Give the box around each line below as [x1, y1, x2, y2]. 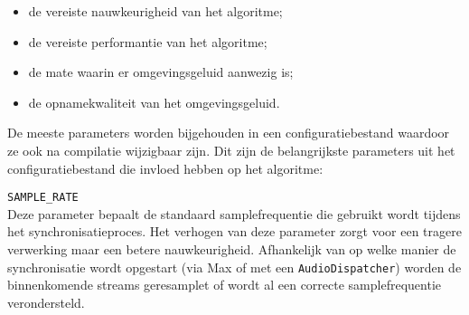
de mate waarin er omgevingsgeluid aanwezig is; [28, 62, 294, 81]
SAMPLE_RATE [7, 191, 79, 205]
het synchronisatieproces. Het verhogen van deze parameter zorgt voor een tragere [7, 222, 462, 241]
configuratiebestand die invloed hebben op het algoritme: [7, 158, 324, 177]
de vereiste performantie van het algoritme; [28, 32, 267, 51]
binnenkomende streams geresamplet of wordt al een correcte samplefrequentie [7, 275, 441, 294]
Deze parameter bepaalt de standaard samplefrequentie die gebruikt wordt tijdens [7, 204, 461, 223]
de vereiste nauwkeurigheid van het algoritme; [28, 2, 283, 20]
